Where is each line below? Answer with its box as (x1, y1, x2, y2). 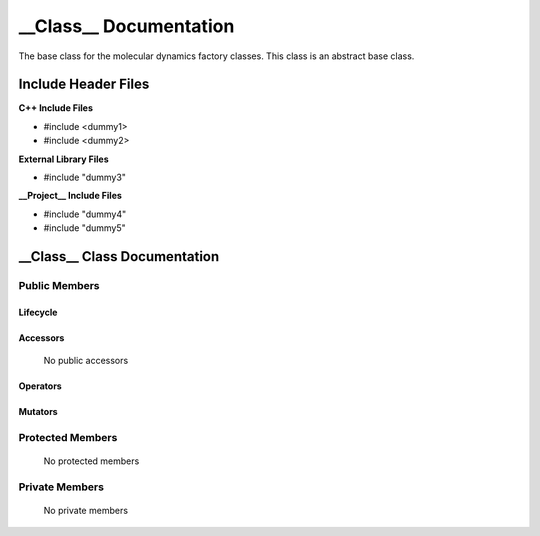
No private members (43, 505, 129, 517)
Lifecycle (18, 306, 58, 318)
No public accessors (43, 355, 129, 367)
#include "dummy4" (43, 208, 127, 220)
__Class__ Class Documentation (18, 248, 220, 265)
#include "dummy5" (43, 222, 127, 234)
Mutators (18, 406, 59, 418)
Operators (18, 380, 62, 392)
